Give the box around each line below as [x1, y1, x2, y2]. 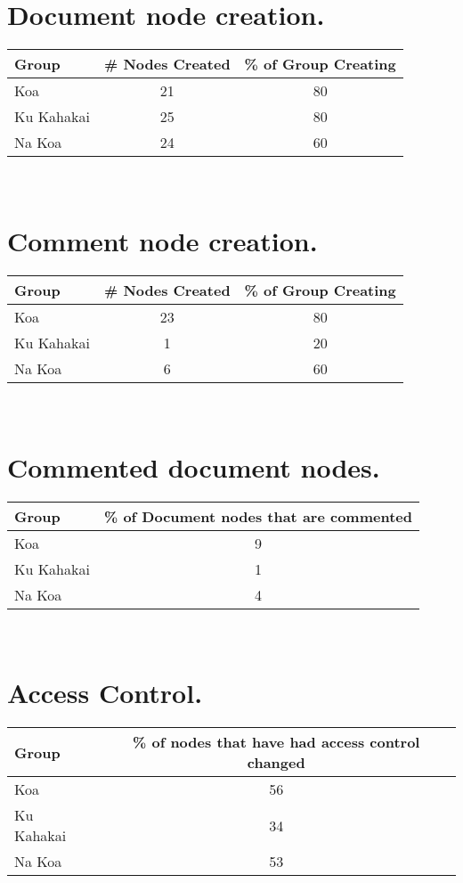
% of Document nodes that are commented [103, 505, 412, 527]
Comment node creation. [7, 222, 318, 258]
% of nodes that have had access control [133, 732, 420, 753]
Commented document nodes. [7, 448, 380, 485]
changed [247, 752, 305, 773]
